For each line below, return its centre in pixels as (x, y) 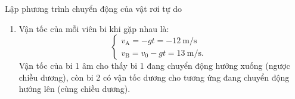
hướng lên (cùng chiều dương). (74, 89)
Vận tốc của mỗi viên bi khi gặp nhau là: (94, 28)
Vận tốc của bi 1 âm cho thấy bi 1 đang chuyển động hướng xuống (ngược (154, 66)
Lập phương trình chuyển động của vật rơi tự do (94, 8)
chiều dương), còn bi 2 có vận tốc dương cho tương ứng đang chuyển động (154, 77)
